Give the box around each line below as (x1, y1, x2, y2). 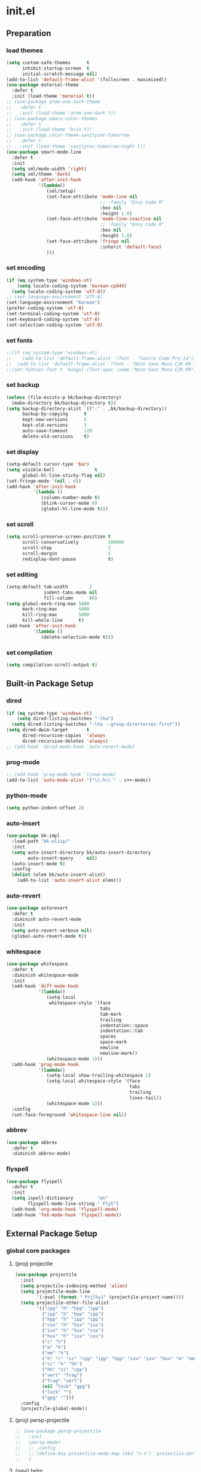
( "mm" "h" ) (41, 1350, 69, 1356)
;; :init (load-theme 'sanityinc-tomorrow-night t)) (6, 143, 146, 149)
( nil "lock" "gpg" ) (41, 1383, 91, 1389)
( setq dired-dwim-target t (6, 727, 90, 733)
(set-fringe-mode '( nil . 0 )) (6, 478, 82, 484)
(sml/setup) (46, 188, 77, 194)
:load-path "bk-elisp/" (11, 839, 71, 845)
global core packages (6, 1247, 71, 1255)
